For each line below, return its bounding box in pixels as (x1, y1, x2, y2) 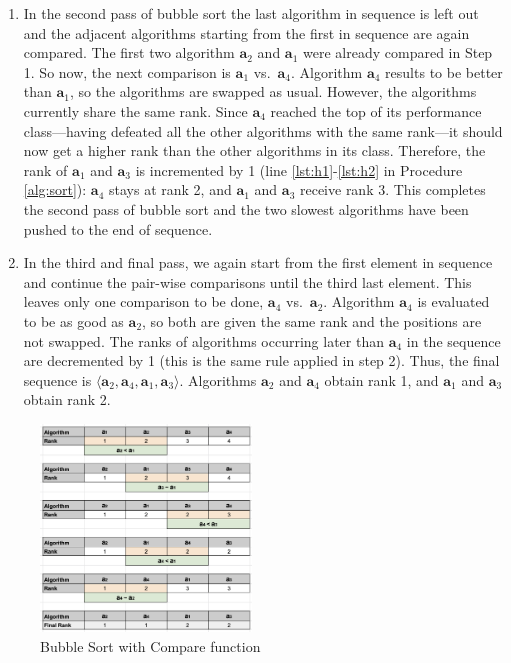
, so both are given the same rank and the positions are (142, 310, 482, 331)
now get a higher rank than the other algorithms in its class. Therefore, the (23, 140, 486, 161)
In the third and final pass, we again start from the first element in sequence (23, 252, 493, 273)
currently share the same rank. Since (23, 100, 248, 121)
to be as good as (23, 310, 124, 331)
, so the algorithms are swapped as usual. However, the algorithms (70, 81, 477, 102)
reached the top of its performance (270, 100, 482, 121)
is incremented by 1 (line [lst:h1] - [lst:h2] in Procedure (135, 159, 463, 180)
